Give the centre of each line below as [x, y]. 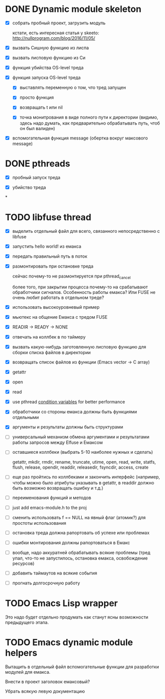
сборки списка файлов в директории [51, 352]
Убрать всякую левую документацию [45, 691]
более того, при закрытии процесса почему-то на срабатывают [80, 287]
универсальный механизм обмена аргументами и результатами [81, 437]
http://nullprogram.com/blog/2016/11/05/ [54, 38]
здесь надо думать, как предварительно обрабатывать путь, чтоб [90, 123]
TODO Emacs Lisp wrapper [61, 603]
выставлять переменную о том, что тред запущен [73, 87]
